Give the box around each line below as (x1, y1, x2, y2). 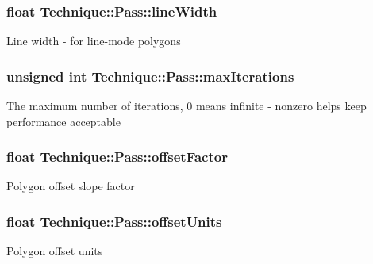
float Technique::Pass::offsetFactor (6, 147, 228, 166)
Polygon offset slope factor (6, 178, 135, 194)
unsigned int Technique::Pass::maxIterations (6, 66, 294, 86)
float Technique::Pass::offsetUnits (6, 211, 222, 231)
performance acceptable (6, 113, 121, 129)
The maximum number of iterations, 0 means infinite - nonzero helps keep (6, 98, 367, 114)
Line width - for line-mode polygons (6, 33, 181, 49)
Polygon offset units (6, 243, 103, 259)
